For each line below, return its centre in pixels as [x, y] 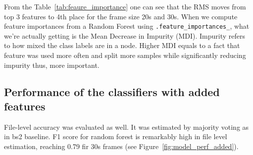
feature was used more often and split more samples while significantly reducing [125, 55]
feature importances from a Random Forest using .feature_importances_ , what [127, 26]
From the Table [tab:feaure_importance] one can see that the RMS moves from [125, 6]
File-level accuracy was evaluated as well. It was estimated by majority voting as [126, 127]
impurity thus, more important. [52, 65]
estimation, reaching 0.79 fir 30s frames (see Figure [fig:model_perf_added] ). [121, 146]
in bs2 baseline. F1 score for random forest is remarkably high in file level [116, 136]
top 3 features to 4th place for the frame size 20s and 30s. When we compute [121, 16]
